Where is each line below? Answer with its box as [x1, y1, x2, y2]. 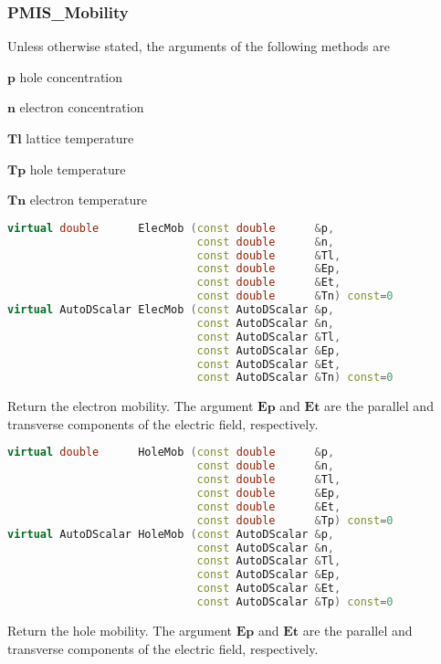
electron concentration [19, 98, 144, 117]
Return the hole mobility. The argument [7, 620, 233, 639]
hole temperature [29, 159, 126, 178]
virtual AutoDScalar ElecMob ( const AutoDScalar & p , [7, 303, 335, 317]
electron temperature [29, 190, 147, 209]
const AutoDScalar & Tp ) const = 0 [196, 595, 394, 609]
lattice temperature [26, 129, 134, 147]
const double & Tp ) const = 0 [196, 513, 394, 527]
